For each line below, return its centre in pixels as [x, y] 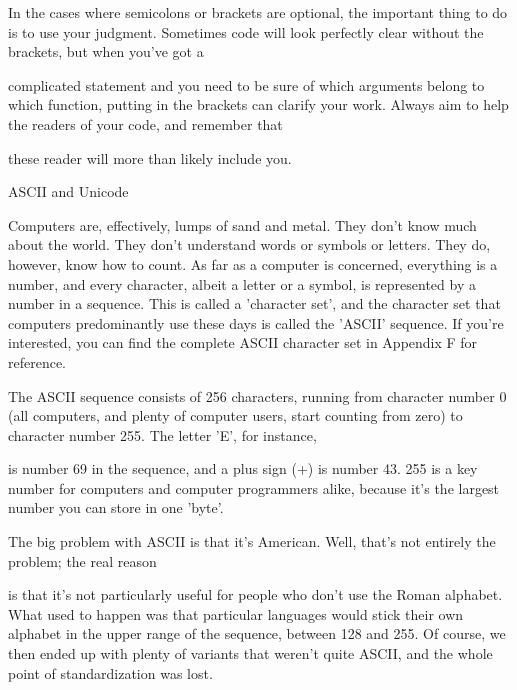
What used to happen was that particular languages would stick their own [236, 613]
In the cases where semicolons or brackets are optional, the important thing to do [258, 12]
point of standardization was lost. [110, 672]
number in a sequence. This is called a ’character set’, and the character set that [254, 303]
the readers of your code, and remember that [145, 123]
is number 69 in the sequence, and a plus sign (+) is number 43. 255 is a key [243, 468]
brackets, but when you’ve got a [106, 51]
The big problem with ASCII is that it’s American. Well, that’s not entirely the [252, 541]
